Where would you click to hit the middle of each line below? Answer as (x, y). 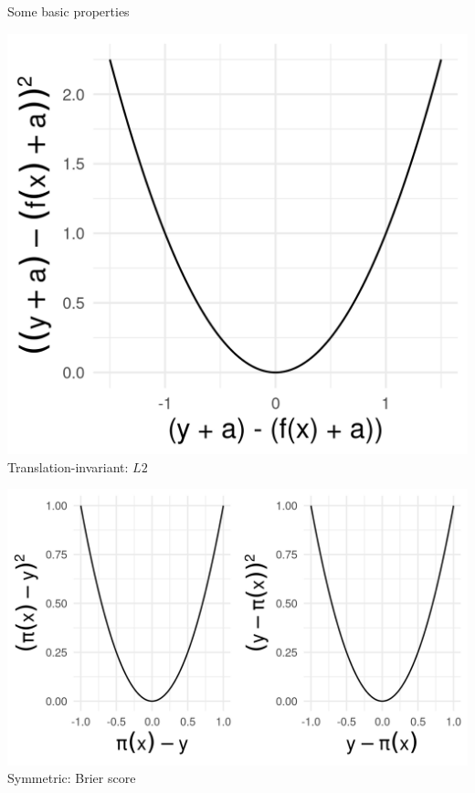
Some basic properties (69, 11)
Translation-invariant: (68, 466)
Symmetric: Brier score (72, 778)
